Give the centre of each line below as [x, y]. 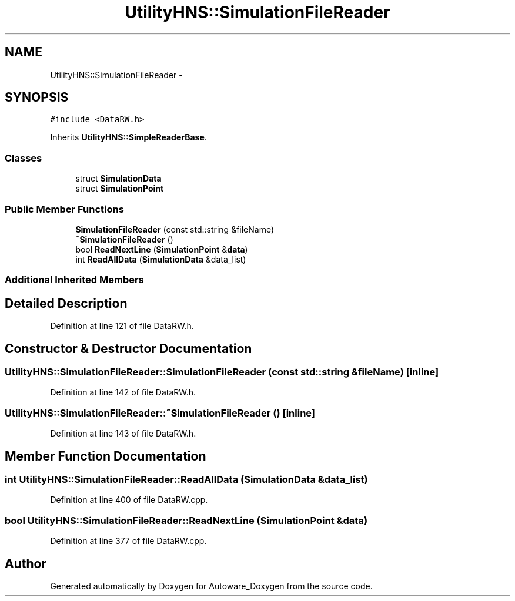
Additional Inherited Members [74, 280]
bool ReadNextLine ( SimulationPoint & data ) [162, 249]
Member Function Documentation [106, 456]
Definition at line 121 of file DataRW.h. [122, 326]
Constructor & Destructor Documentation [128, 348]
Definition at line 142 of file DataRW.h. [123, 392]
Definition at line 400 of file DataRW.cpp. [129, 500]
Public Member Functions [64, 209]
